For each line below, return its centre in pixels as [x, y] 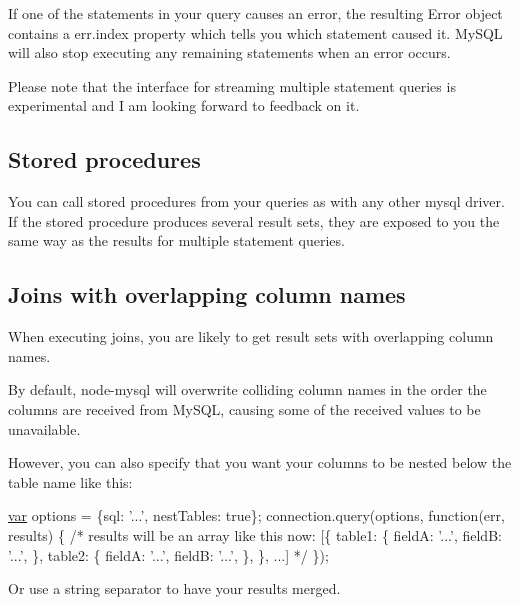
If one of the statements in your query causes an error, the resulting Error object [255, 13]
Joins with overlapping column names [207, 294]
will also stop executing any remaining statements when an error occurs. [229, 52]
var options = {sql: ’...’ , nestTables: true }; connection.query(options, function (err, [256, 515]
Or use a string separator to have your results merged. [174, 588]
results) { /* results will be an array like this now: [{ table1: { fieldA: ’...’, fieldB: [255, 534]
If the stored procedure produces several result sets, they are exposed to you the [254, 220]
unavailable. [44, 428]
